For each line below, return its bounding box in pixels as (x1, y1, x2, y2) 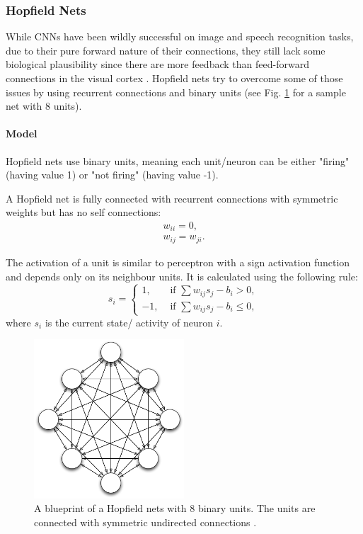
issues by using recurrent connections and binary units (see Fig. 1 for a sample (6, 84, 346, 99)
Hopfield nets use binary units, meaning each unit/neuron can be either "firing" (6, 153, 350, 168)
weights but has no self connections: (6, 205, 161, 220)
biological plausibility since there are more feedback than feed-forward (6, 57, 309, 72)
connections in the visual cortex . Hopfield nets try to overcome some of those (6, 71, 343, 85)
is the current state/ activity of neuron (45, 314, 213, 329)
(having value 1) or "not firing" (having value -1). (6, 167, 219, 182)
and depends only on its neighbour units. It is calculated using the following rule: (6, 268, 358, 283)
